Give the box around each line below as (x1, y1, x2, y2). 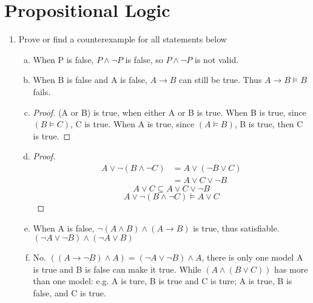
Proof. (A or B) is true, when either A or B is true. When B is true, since (33, 105, 306, 118)
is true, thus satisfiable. (193, 221, 280, 234)
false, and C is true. (33, 286, 106, 299)
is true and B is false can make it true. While (33, 262, 201, 275)
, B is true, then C (234, 118, 303, 130)
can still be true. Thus (179, 73, 262, 86)
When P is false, (33, 53, 94, 65)
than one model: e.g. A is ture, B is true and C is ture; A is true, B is (33, 275, 292, 287)
